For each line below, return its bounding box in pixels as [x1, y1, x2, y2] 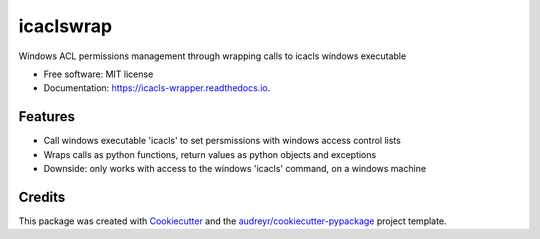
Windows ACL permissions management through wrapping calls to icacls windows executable [18, 50, 407, 62]
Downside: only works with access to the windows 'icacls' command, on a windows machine [43, 163, 427, 175]
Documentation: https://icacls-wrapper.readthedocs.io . [43, 82, 271, 94]
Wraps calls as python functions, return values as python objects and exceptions [43, 148, 377, 160]
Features [18, 108, 75, 125]
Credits [18, 188, 66, 205]
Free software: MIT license [43, 68, 154, 80]
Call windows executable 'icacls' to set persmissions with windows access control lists [43, 135, 402, 147]
